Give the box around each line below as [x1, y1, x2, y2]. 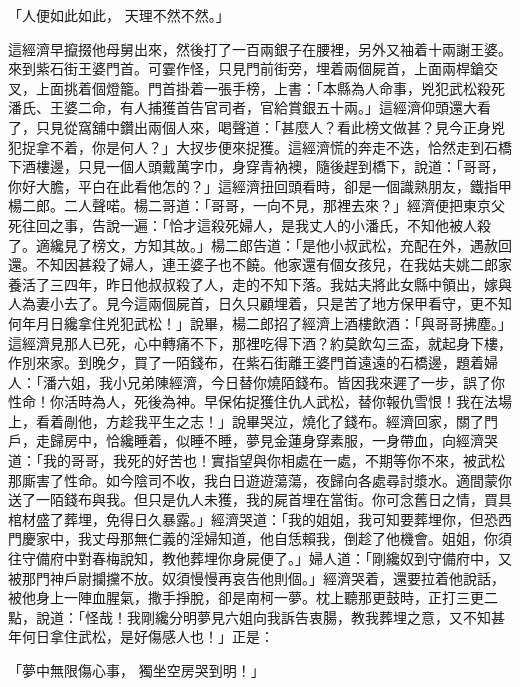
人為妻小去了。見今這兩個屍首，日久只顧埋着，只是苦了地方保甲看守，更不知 [8, 293, 512, 314]
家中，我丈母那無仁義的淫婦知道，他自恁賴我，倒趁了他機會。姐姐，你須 [35, 528, 512, 549]
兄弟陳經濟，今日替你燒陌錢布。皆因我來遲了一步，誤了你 [126, 371, 505, 392]
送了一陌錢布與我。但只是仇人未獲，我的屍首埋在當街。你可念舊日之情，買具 [8, 489, 512, 510]
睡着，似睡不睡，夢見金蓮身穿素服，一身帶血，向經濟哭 [133, 430, 498, 451]
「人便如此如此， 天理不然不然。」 [8, 5, 230, 25]
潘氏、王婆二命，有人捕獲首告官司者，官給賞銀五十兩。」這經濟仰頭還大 [8, 97, 477, 118]
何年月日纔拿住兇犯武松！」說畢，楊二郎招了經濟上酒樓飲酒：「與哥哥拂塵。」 [8, 312, 512, 333]
